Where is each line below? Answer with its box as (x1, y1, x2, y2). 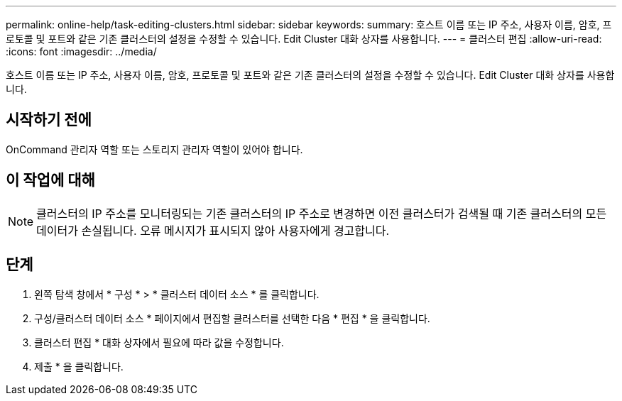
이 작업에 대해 (6, 171, 95, 189)
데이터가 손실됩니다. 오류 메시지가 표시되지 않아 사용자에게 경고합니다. (36, 223, 390, 238)
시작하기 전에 (6, 111, 92, 129)
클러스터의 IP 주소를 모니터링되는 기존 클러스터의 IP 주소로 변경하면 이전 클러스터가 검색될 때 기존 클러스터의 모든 (36, 206, 607, 221)
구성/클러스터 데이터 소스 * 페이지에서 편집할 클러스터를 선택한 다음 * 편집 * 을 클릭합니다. (34, 312, 430, 324)
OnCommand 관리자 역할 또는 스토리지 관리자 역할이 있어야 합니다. (6, 143, 303, 155)
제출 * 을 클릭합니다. (34, 360, 124, 373)
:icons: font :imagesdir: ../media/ (6, 45, 157, 57)
